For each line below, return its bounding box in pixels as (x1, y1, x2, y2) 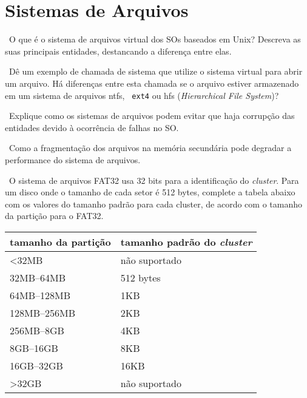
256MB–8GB (10, 323, 64, 337)
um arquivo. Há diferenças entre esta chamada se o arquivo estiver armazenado (5, 76, 299, 89)
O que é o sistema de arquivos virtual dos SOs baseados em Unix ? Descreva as (8, 33, 301, 46)
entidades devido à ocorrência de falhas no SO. (5, 121, 179, 133)
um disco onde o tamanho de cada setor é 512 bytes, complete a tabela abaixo (5, 186, 295, 198)
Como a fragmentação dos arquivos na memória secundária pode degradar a (8, 141, 292, 154)
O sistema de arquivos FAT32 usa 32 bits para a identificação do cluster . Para (8, 174, 299, 186)
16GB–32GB (10, 358, 63, 373)
